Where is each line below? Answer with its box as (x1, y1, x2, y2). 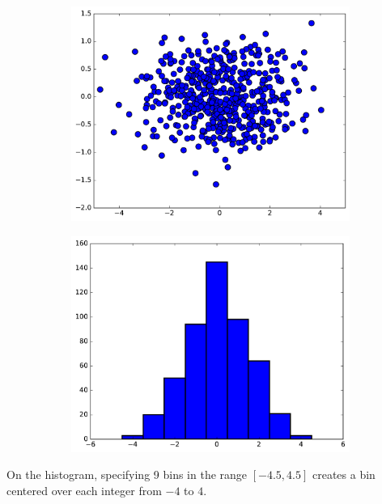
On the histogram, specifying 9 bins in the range (6, 466, 248, 483)
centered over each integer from (6, 481, 162, 498)
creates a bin (312, 466, 376, 483)
